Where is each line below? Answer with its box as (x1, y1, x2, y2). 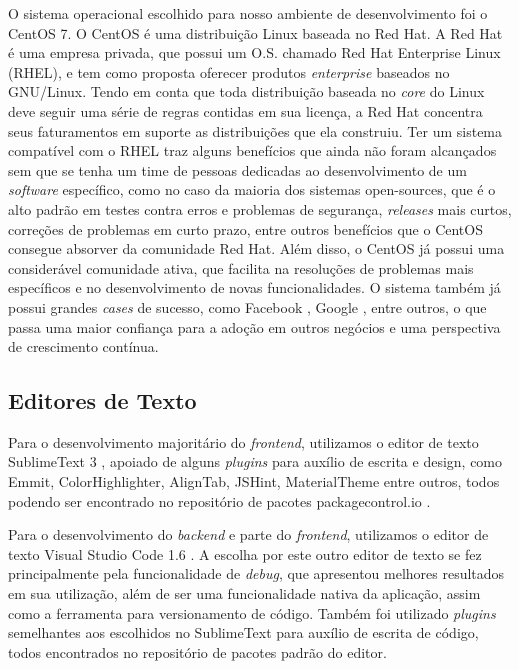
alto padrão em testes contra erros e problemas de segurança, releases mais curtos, (8, 198, 512, 219)
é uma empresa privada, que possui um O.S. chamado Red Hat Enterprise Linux (8, 42, 501, 63)
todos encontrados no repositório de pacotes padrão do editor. (8, 641, 387, 662)
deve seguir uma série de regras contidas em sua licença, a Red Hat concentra (8, 100, 483, 121)
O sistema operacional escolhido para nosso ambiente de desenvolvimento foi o (8, 3, 488, 23)
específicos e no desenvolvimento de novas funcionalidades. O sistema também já (8, 277, 501, 298)
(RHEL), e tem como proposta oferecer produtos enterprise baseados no (8, 61, 450, 82)
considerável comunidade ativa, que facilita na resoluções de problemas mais (8, 257, 474, 278)
